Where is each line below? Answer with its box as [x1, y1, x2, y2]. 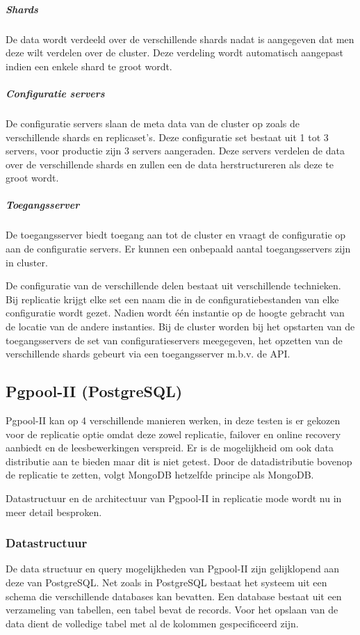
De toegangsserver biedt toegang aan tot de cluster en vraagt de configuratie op [6, 227, 346, 242]
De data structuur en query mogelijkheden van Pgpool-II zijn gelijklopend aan [6, 561, 340, 576]
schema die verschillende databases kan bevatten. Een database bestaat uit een [6, 588, 342, 603]
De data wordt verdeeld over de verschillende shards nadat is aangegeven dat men [6, 31, 354, 46]
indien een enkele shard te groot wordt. [6, 58, 172, 73]
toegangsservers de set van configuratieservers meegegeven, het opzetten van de [6, 332, 343, 347]
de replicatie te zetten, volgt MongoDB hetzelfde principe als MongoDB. [6, 467, 314, 482]
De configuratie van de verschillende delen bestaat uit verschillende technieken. [6, 278, 341, 293]
